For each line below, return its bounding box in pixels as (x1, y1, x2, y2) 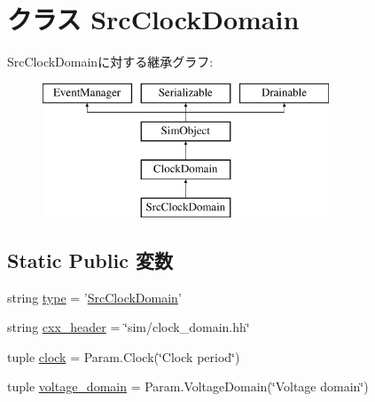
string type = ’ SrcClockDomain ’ (7, 288, 182, 306)
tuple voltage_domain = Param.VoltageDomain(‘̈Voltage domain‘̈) (7, 377, 369, 396)
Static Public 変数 (7, 246, 173, 273)
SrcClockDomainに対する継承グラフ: (7, 52, 214, 71)
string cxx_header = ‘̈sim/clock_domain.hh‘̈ (7, 318, 250, 336)
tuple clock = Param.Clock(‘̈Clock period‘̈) (7, 347, 240, 366)
